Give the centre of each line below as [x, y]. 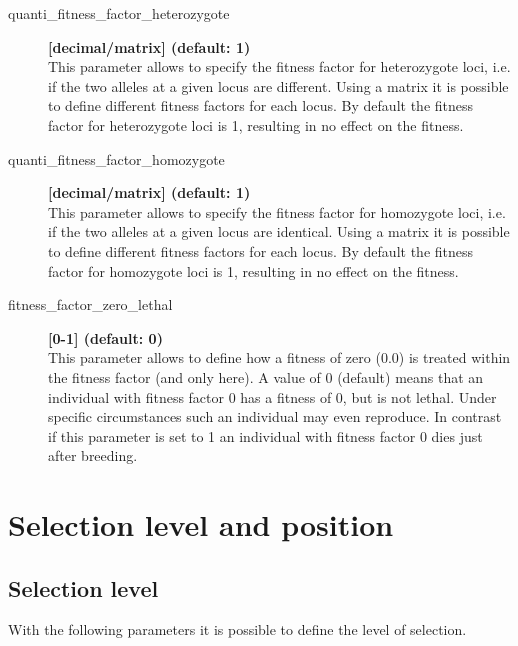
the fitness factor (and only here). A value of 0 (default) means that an [266, 376]
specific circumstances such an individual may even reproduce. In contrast [275, 416]
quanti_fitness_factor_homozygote [116, 158]
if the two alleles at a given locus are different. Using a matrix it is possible [278, 85]
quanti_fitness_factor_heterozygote [119, 13]
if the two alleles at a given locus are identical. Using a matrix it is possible [279, 231]
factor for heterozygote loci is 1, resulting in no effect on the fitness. [256, 124]
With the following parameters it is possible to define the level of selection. [237, 629]
